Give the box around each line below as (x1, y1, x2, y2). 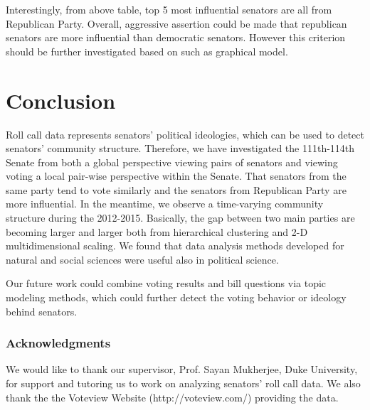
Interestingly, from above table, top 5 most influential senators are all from (6, 2, 332, 16)
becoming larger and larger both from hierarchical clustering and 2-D (6, 224, 308, 239)
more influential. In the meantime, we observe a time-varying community (6, 196, 324, 211)
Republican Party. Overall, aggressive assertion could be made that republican (6, 16, 347, 31)
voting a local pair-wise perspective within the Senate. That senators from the (6, 168, 347, 183)
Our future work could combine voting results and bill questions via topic (6, 276, 327, 291)
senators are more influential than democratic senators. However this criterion (6, 30, 346, 45)
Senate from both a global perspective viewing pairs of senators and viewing (6, 154, 338, 169)
